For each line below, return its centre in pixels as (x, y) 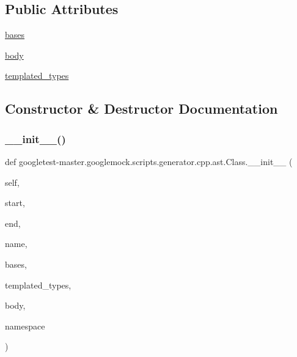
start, (15, 203)
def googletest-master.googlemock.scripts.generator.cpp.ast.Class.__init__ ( (149, 161)
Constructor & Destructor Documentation (141, 109)
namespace (25, 326)
